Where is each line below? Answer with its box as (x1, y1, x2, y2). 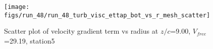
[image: (4, 3, 30, 10)
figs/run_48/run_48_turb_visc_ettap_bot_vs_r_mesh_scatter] (4, 11, 210, 19)
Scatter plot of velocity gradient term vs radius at (4, 26, 158, 36)
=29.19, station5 (4, 35, 55, 46)
